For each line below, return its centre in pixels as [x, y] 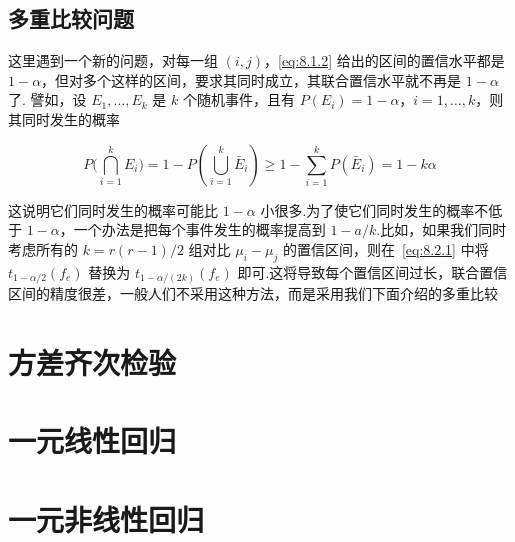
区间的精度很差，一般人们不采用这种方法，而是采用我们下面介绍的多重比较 [253, 293]
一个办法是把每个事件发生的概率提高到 [199, 229]
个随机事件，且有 [238, 99]
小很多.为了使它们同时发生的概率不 [374, 209]
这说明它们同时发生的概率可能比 [113, 209]
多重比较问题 [71, 18]
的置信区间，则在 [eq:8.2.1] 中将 [385, 248]
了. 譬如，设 [47, 99]
